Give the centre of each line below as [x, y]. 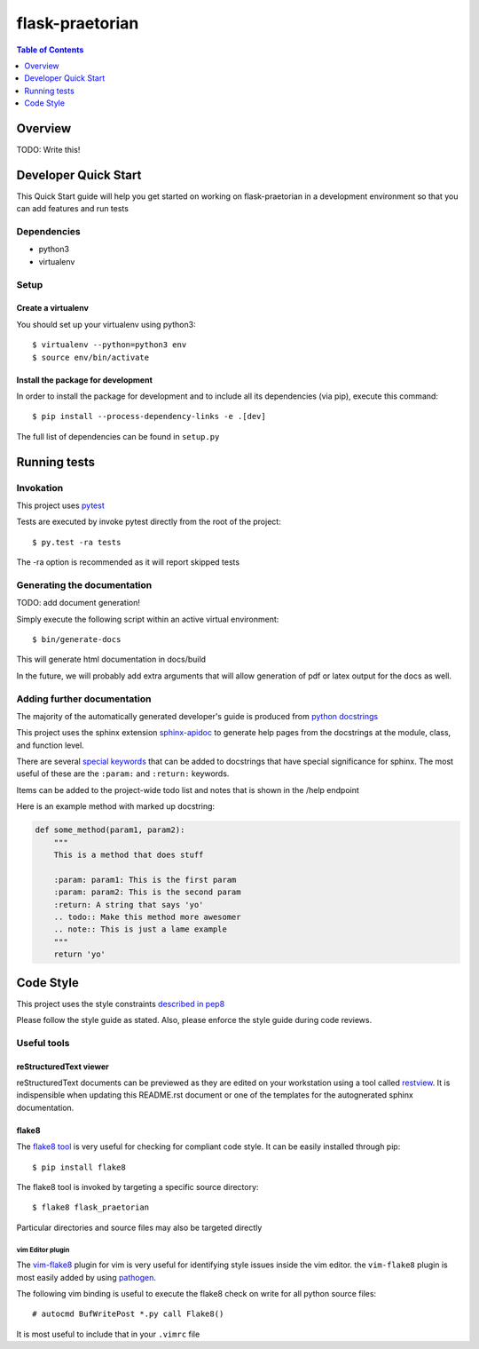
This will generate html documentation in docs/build [111, 659]
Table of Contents [50, 50]
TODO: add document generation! [79, 603]
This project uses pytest [61, 505]
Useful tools [43, 1043]
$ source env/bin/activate [91, 357]
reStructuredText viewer [63, 1067]
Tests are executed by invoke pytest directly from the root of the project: [149, 522]
